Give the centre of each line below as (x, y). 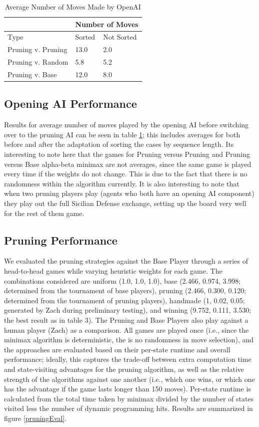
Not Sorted (120, 37)
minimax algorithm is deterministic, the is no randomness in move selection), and (129, 340)
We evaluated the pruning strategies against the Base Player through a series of (126, 261)
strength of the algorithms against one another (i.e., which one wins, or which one (129, 379)
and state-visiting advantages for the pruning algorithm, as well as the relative (124, 369)
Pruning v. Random (38, 62)
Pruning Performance (61, 240)
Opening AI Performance (70, 103)
